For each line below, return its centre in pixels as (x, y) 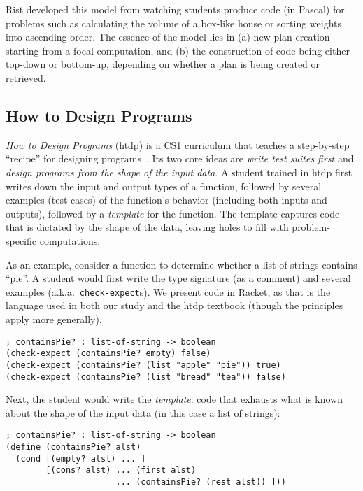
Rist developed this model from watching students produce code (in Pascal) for (175, 9)
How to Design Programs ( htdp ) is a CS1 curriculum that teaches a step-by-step (178, 144)
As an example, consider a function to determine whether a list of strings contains (181, 264)
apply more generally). (54, 319)
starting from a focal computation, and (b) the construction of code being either (178, 50)
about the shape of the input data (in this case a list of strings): (143, 412)
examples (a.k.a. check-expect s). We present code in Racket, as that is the (168, 291)
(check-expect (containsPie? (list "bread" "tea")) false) (146, 377)
